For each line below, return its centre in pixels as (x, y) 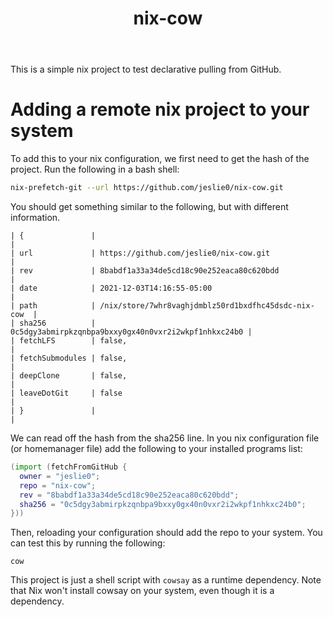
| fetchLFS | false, (69, 341)
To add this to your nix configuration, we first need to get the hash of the (160, 159)
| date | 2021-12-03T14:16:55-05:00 (111, 288)
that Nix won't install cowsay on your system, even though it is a (142, 591)
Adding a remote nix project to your (160, 109)
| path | (53, 306)
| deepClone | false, (69, 376)
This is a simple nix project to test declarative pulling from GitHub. (146, 69)
